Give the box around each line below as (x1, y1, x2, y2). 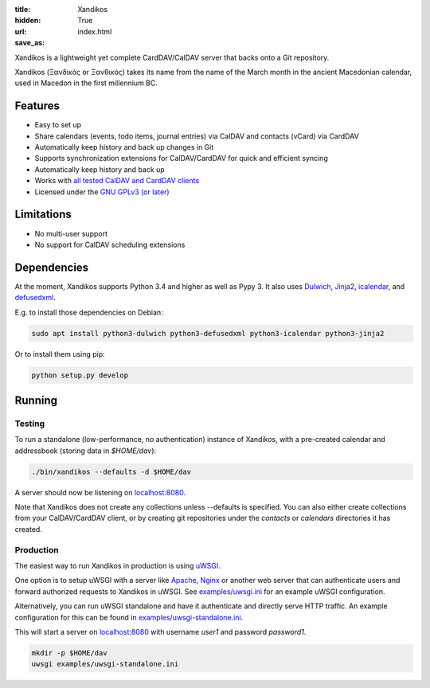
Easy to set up (34, 120, 82, 130)
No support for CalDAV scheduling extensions (34, 240, 186, 249)
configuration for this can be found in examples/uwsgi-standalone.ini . (14, 612, 244, 622)
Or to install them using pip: (14, 349, 105, 358)
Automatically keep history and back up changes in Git (34, 143, 214, 152)
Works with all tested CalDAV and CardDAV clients (34, 176, 200, 186)
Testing (14, 418, 45, 429)
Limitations (14, 208, 72, 221)
